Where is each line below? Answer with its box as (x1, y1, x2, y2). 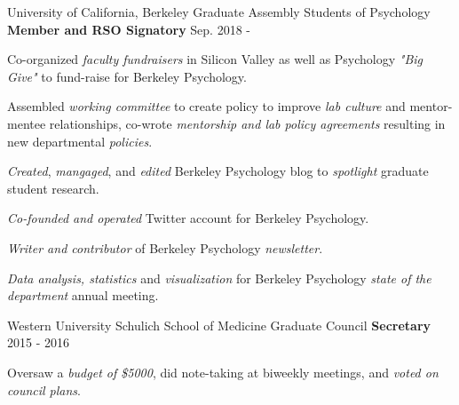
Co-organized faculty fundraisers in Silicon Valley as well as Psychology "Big (7, 50, 423, 68)
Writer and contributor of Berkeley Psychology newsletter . (7, 238, 323, 257)
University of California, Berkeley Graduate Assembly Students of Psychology (7, 3, 431, 20)
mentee (7, 114, 46, 132)
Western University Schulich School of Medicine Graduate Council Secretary (7, 315, 431, 334)
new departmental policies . (7, 131, 153, 150)
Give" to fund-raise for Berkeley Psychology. (7, 67, 247, 85)
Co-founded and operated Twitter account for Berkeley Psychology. (7, 209, 369, 227)
